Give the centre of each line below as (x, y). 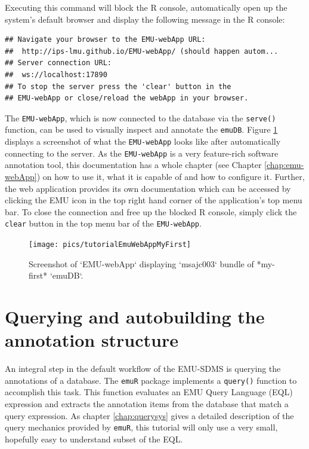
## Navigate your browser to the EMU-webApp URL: (105, 40)
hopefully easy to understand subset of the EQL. (94, 439)
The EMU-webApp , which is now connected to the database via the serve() (140, 117)
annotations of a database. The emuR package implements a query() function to (151, 380)
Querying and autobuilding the (135, 317)
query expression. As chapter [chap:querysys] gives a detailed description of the (149, 415)
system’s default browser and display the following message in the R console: (145, 19)
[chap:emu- (284, 165)
